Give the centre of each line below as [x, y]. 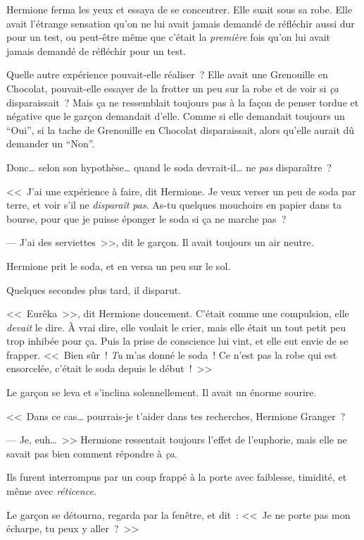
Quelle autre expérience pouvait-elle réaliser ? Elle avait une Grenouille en [167, 74]
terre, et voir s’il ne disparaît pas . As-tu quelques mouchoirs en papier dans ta [174, 205]
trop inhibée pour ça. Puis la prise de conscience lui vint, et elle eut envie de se [177, 341]
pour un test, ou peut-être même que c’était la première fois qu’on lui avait [169, 37]
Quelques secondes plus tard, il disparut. [94, 289]
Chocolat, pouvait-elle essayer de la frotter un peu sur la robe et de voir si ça [172, 88]
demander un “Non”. [51, 143]
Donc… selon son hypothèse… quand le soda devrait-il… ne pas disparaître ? [169, 167]
